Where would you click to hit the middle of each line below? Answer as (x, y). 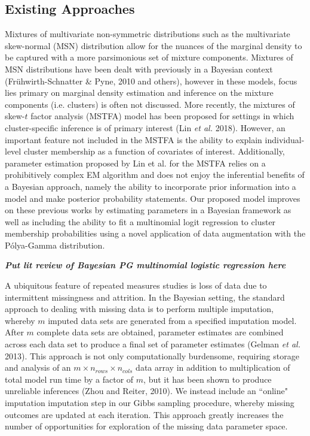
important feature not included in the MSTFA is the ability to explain (133, 139)
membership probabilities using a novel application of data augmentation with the (155, 233)
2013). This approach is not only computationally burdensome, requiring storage (152, 355)
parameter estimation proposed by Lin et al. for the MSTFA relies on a (135, 163)
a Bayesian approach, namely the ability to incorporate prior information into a (151, 186)
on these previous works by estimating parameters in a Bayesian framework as (148, 210)
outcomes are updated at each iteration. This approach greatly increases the (144, 414)
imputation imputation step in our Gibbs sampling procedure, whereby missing (150, 403)
